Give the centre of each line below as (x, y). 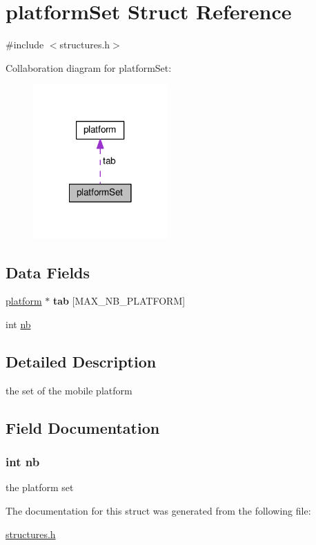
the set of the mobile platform (69, 390)
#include (25, 45)
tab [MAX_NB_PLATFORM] (119, 301)
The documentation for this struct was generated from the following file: (158, 511)
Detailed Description (81, 362)
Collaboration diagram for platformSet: (89, 67)
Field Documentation (83, 427)
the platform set (40, 487)
